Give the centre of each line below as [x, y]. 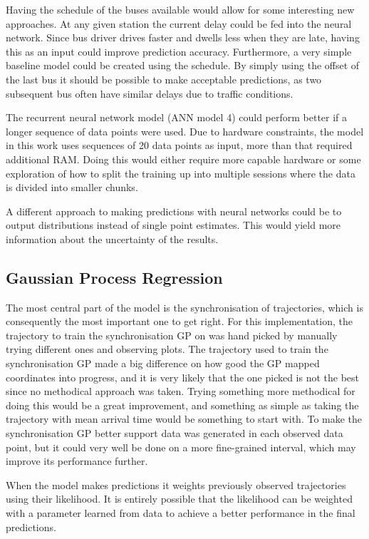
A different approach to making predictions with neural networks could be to [174, 211]
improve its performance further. [77, 461]
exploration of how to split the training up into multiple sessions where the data [181, 173]
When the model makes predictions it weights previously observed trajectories [176, 484]
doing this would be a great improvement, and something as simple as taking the [182, 405]
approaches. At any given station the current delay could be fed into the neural [179, 23]
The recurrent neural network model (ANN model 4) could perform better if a [177, 117]
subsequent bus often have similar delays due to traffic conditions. [150, 93]
